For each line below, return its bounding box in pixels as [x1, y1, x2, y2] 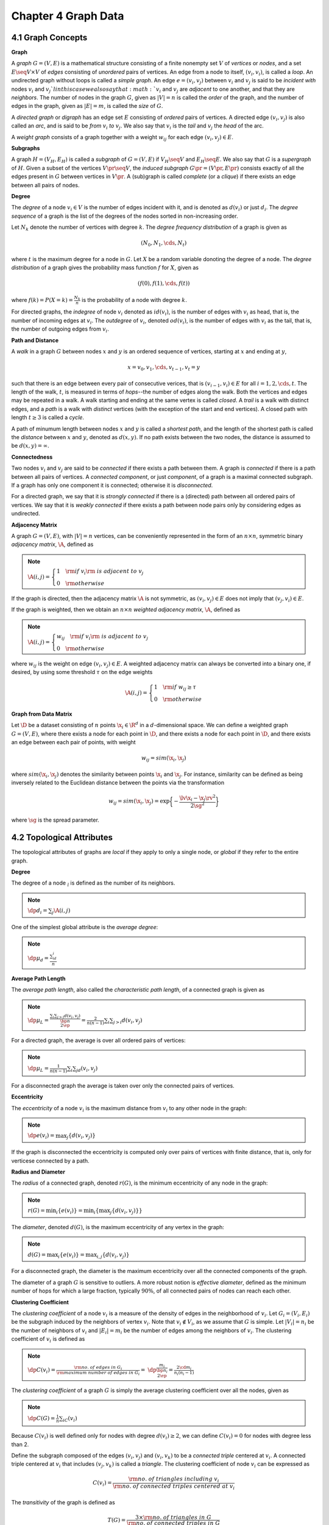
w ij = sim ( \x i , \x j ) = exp [108, 798, 170, 806]
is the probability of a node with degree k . [81, 296, 187, 303]
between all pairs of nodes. [11, 181, 80, 188]
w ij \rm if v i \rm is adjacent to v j [57, 633, 149, 641]
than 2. [11, 1440, 29, 1448]
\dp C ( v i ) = [27, 1366, 56, 1375]
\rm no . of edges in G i [74, 1364, 122, 1371]
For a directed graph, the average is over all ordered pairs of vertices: [11, 1036, 186, 1044]
